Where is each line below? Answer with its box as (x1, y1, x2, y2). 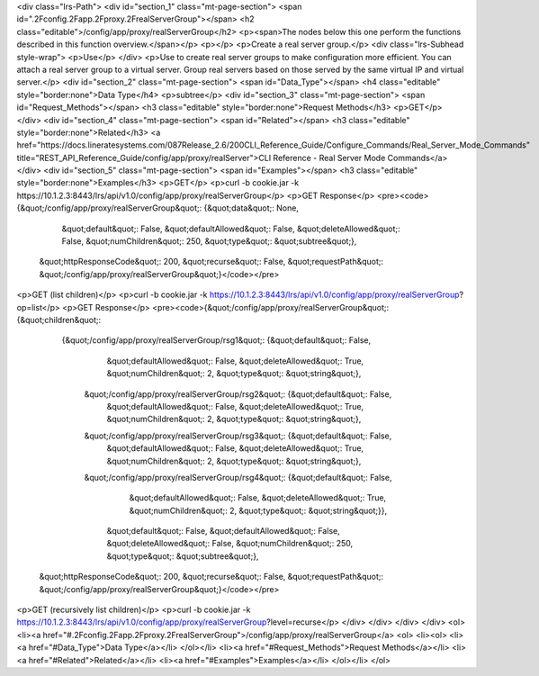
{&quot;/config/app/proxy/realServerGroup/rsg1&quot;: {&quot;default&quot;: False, (61, 335, 372, 346)
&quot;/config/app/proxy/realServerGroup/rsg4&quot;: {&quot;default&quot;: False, (84, 472, 392, 482)
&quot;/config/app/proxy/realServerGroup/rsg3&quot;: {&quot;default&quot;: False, (84, 430, 392, 441)
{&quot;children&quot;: (16, 314, 102, 325)
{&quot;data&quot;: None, (203, 203, 299, 213)
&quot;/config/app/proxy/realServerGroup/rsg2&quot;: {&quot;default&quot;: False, (84, 388, 392, 400)
